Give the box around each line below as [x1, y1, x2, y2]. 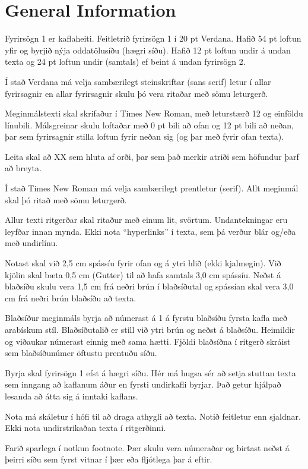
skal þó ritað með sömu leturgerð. [5, 193, 127, 206]
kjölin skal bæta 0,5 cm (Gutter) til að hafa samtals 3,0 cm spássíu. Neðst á [5, 268, 281, 281]
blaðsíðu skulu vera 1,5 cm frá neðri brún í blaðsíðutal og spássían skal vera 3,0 [5, 280, 294, 292]
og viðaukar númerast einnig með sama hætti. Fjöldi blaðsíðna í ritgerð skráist [5, 335, 291, 347]
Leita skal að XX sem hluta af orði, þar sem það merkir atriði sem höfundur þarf [5, 150, 299, 162]
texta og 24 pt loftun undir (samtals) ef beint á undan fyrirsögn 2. [5, 55, 246, 68]
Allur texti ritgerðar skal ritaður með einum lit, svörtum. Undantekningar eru [5, 213, 288, 226]
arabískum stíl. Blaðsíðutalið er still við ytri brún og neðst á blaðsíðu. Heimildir [5, 323, 295, 335]
